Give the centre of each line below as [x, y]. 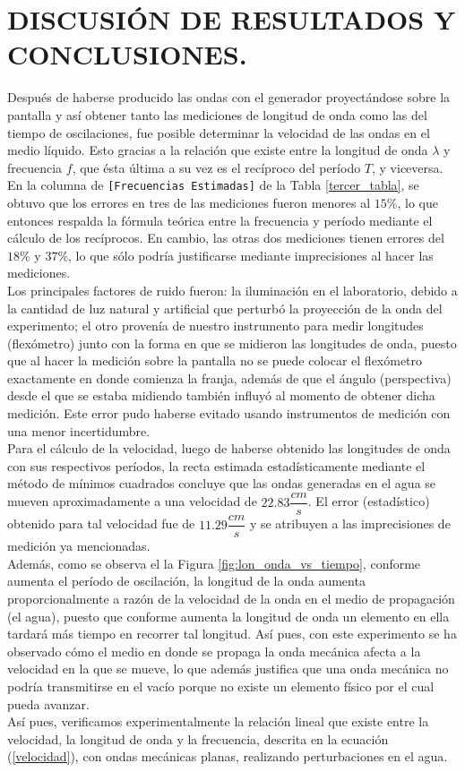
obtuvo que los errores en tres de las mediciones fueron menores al [189, 202]
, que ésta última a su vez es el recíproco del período [216, 167]
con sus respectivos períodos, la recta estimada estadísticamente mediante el [216, 465]
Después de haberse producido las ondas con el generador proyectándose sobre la [229, 97]
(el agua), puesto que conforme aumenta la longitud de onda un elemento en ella [228, 616]
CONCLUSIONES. [127, 54]
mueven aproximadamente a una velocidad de [132, 501]
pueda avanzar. [48, 703]
